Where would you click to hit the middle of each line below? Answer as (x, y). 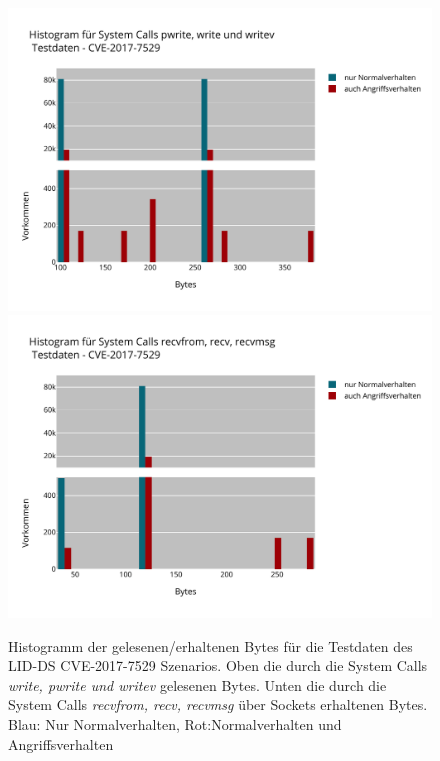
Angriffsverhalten (61, 743)
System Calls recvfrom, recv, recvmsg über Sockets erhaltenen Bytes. (218, 704)
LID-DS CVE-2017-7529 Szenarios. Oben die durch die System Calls (218, 665)
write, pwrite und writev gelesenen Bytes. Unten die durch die (197, 684)
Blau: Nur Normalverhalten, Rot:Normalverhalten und (175, 723)
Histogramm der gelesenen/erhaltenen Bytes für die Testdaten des (210, 645)
